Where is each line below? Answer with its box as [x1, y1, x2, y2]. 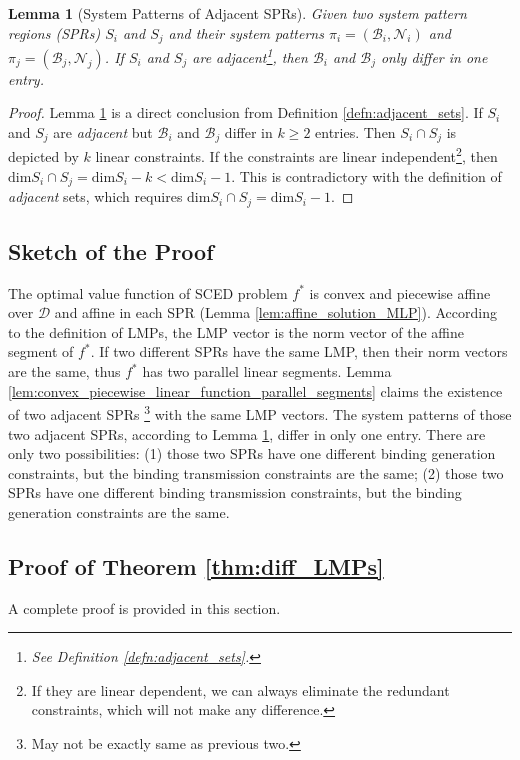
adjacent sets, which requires [8, 186, 183, 207]
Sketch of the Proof [8, 235, 214, 266]
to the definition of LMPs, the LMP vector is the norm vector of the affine [8, 321, 465, 342]
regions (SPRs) [8, 22, 101, 43]
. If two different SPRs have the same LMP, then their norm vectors [90, 341, 508, 362]
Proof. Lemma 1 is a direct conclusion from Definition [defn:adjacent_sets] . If [8, 102, 483, 123]
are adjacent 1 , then [192, 44, 308, 67]
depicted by [8, 146, 79, 166]
